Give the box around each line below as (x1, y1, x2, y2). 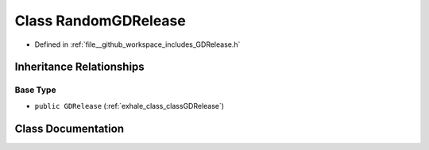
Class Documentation (14, 121, 125, 135)
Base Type (14, 84, 56, 95)
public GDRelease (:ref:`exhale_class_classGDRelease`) (34, 101, 225, 110)
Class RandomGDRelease (14, 12, 186, 29)
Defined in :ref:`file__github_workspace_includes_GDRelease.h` (34, 40, 241, 49)
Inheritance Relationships (14, 60, 145, 74)
